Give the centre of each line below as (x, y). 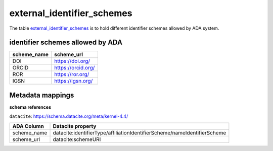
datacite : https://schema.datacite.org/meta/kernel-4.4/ (69, 116)
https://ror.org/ (72, 74)
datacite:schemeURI (77, 139)
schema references (30, 107)
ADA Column (28, 126)
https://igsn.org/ (73, 81)
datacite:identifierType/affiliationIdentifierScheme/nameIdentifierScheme (140, 132)
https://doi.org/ (72, 61)
